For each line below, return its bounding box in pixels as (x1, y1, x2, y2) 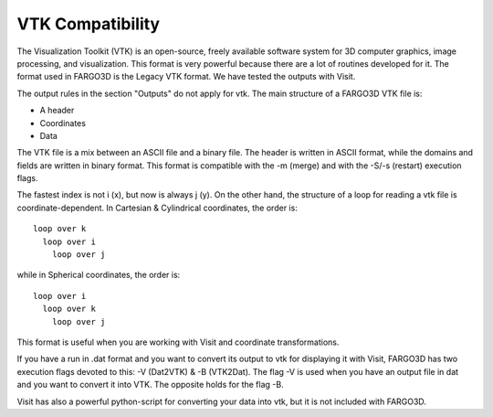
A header (39, 105, 75, 116)
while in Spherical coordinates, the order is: (16, 270, 181, 281)
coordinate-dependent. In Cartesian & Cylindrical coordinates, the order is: (16, 202, 299, 213)
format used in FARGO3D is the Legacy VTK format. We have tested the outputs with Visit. (16, 71, 356, 82)
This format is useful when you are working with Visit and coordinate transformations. (16, 337, 340, 347)
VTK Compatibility (16, 14, 160, 34)
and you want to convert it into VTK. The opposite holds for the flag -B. (16, 380, 284, 390)
